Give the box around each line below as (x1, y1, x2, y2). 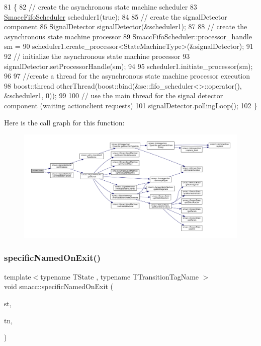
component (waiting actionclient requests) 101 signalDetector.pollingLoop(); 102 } (4, 100, 257, 110)
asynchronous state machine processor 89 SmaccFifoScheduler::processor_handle (4, 31, 252, 41)
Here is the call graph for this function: (4, 117, 125, 127)
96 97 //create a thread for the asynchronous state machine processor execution (4, 71, 250, 81)
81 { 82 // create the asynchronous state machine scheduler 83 (4, 2, 197, 12)
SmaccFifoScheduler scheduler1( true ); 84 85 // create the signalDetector (4, 11, 227, 22)
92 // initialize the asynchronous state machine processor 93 (4, 50, 190, 61)
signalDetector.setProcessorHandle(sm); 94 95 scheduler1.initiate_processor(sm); (4, 60, 253, 71)
